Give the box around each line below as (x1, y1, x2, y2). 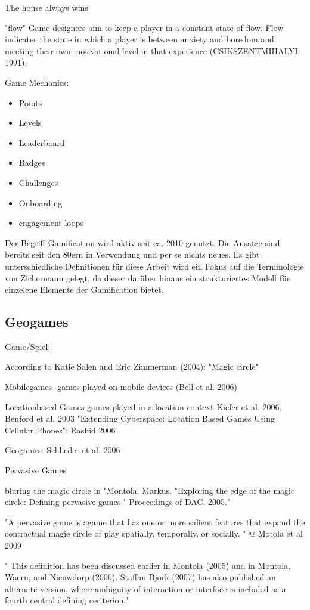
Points (18, 96, 42, 109)
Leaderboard (18, 136, 65, 148)
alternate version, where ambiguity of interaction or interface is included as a (5, 582, 286, 594)
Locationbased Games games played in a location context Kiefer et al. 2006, (5, 400, 282, 413)
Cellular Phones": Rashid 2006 (5, 423, 116, 436)
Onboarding (18, 196, 63, 209)
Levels (18, 116, 42, 129)
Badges (18, 156, 45, 169)
